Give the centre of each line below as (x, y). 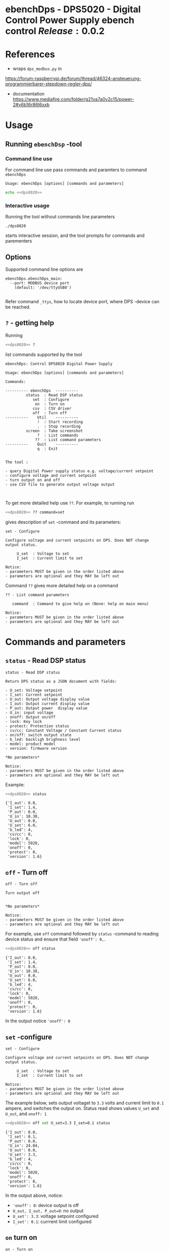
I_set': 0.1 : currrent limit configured (52, 1221)
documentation (29, 94)
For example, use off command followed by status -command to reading (82, 934)
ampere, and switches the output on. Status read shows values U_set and (82, 1108)
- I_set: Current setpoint (34, 695)
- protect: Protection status (37, 726)
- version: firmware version (36, 748)
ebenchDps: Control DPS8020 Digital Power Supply (59, 364)
